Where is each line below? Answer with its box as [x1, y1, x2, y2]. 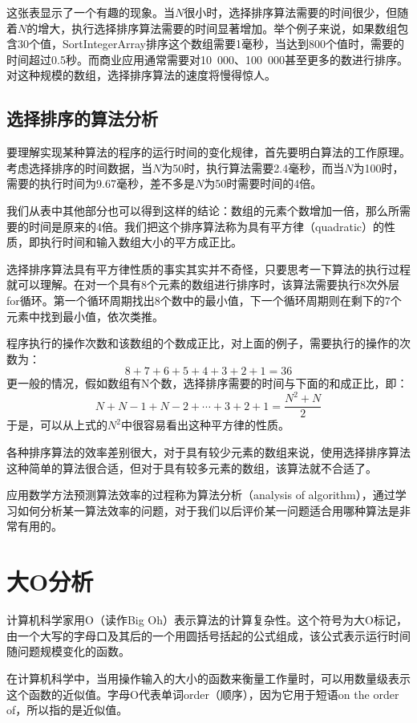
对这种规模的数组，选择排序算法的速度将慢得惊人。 [6, 67, 276, 83]
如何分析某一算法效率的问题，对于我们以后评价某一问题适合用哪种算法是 [17, 502, 399, 518]
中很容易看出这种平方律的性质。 [120, 416, 289, 433]
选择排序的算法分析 [6, 106, 158, 131]
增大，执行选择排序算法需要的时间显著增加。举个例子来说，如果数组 [38, 19, 398, 36]
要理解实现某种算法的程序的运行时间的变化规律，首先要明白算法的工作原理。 [6, 144, 411, 160]
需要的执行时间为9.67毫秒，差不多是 [6, 175, 195, 192]
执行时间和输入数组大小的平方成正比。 [39, 234, 242, 250]
